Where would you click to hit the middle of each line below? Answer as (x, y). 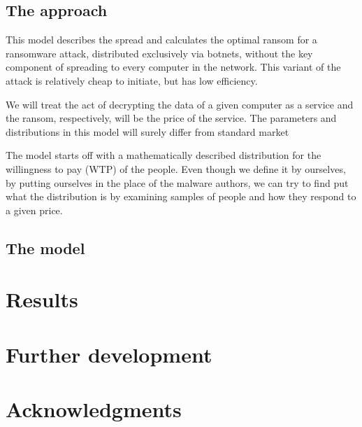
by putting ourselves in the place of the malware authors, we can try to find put (177, 182)
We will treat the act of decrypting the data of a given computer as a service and (180, 104)
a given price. (34, 210)
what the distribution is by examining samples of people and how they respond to (181, 196)
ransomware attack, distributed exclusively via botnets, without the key (159, 53)
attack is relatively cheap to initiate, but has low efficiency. (132, 80)
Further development (109, 354)
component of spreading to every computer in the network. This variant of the (173, 67)
